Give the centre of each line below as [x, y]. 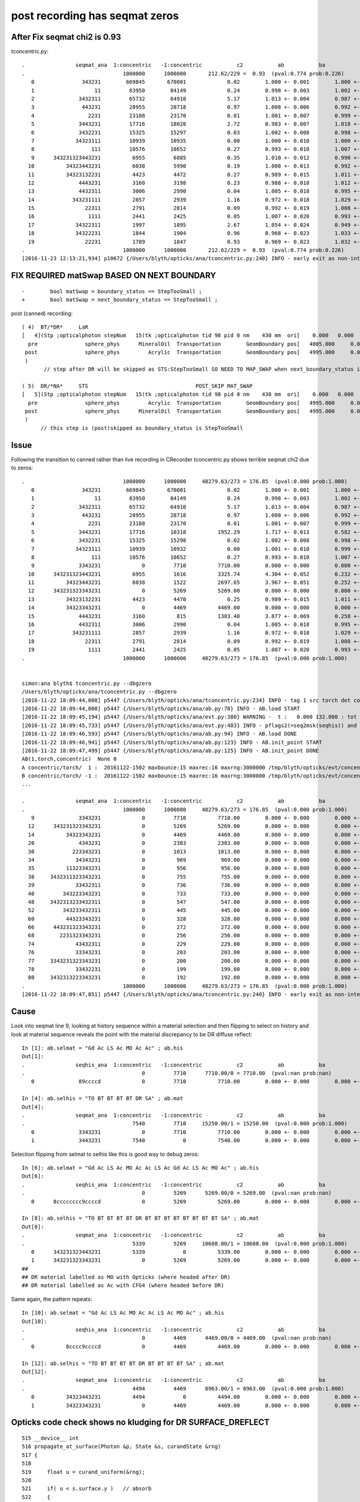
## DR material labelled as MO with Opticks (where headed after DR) [126, 1277]
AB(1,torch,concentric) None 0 [69, 759]
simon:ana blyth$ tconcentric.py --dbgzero [87, 683]
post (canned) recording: [42, 313]
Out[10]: [34, 1321]
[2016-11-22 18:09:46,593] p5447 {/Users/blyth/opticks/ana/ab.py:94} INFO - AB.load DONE [159, 734]
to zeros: [22, 468]
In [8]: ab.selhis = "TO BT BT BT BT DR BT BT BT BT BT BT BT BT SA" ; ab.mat [140, 1218]
